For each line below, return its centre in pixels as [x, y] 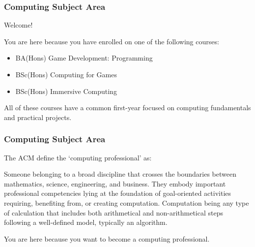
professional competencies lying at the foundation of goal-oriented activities [118, 193]
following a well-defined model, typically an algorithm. [86, 222]
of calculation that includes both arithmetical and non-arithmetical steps [114, 212]
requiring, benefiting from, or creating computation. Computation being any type [127, 202]
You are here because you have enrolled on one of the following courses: [112, 41]
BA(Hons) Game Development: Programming [84, 58]
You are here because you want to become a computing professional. [107, 238]
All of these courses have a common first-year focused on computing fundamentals [127, 108]
